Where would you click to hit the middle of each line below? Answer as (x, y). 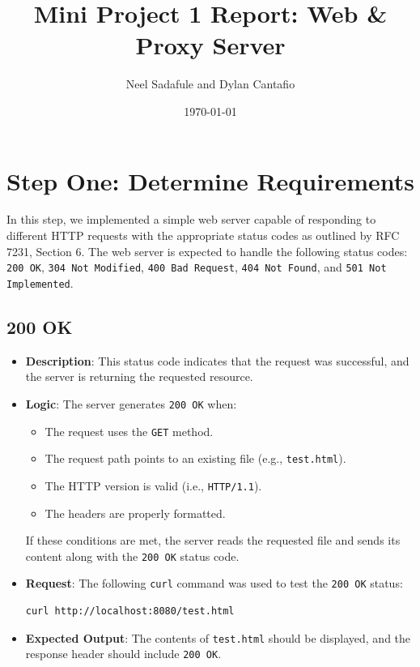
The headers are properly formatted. (135, 513)
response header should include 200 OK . (123, 654)
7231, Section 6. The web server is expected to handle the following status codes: (207, 251)
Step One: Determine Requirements (210, 180)
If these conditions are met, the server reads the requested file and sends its (213, 540)
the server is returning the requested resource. (139, 376)
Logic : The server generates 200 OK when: (131, 403)
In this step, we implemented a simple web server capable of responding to (191, 219)
